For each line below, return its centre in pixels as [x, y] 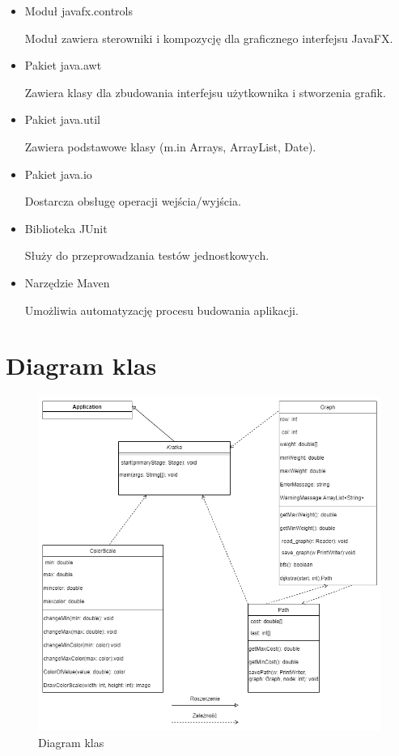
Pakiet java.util [62, 119]
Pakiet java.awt [63, 65]
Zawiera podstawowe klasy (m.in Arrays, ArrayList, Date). [170, 146]
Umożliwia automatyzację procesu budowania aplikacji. [161, 310]
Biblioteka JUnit [66, 228]
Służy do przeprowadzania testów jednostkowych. [147, 255]
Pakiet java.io [58, 174]
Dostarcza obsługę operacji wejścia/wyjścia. [133, 201]
